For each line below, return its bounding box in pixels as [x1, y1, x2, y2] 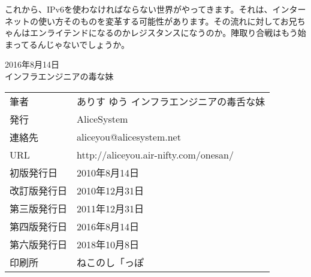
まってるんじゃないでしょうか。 [5, 38, 130, 50]
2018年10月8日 [77, 237, 140, 251]
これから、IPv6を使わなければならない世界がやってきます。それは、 [5, 3, 273, 15]
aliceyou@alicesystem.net [77, 130, 181, 144]
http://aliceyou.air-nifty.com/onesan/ [77, 147, 234, 162]
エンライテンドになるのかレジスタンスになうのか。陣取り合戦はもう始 [29, 26, 306, 39]
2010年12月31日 [77, 183, 144, 197]
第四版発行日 [10, 219, 68, 233]
